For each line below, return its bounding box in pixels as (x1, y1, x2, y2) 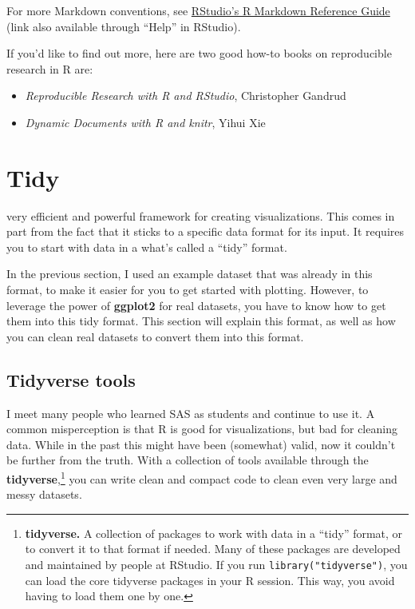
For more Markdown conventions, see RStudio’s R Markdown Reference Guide (6, 2, 390, 18)
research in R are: (6, 60, 93, 77)
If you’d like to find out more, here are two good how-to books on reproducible (6, 45, 392, 62)
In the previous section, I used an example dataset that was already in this (6, 265, 373, 282)
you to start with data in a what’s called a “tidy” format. (6, 238, 287, 255)
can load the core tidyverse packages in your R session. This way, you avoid (25, 571, 395, 588)
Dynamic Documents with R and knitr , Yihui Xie (25, 113, 266, 130)
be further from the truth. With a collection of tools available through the (6, 452, 369, 468)
